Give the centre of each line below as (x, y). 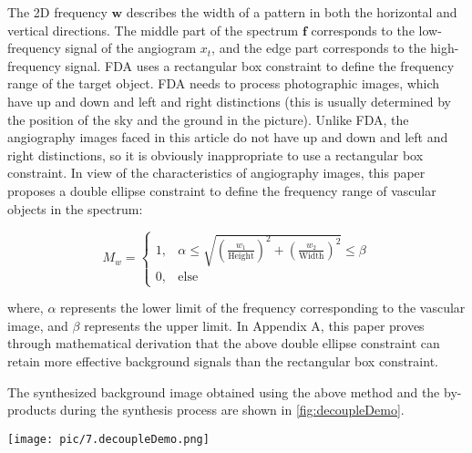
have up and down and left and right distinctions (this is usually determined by (230, 101)
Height (241, 256)
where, (26, 308)
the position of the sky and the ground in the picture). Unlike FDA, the (208, 119)
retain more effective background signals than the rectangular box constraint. (223, 361)
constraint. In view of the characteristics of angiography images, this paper (216, 173)
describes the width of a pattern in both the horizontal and (292, 12)
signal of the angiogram (131, 48)
